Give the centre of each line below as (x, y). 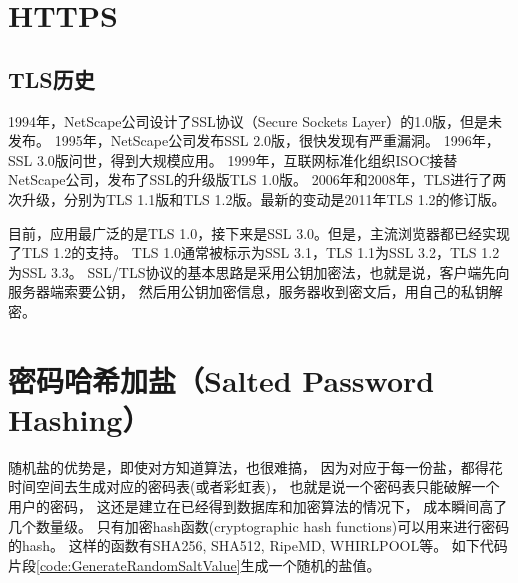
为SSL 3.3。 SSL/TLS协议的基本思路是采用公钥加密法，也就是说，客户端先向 (259, 271)
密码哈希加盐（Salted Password (221, 379)
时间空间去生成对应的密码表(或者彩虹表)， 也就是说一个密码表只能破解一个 (254, 486)
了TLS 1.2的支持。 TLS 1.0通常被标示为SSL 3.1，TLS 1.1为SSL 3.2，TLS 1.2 (254, 252)
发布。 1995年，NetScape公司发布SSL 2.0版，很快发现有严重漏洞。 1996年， (254, 140)
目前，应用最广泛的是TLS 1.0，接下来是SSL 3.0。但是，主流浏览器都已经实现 (259, 232)
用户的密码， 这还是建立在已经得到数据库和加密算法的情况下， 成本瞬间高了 (258, 506)
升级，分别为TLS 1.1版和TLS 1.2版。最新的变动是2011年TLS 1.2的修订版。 (263, 198)
